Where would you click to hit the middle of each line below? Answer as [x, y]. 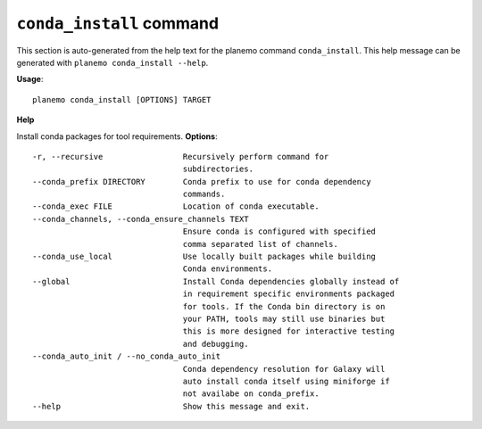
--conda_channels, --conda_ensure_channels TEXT [141, 219]
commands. [204, 194]
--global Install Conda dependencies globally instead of [216, 281]
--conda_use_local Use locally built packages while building [204, 257]
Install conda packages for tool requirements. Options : [117, 136]
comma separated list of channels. [260, 244]
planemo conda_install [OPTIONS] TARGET [122, 99]
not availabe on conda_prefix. [251, 394]
